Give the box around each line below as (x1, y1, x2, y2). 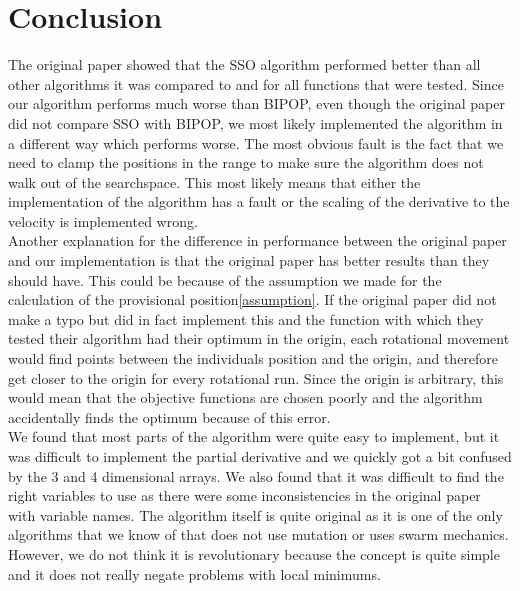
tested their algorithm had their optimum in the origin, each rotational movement (8, 328, 510, 349)
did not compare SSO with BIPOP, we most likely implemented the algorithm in (8, 112, 503, 133)
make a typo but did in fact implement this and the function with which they (8, 308, 484, 329)
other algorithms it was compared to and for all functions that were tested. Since (8, 73, 504, 94)
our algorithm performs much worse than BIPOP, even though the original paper (8, 93, 505, 114)
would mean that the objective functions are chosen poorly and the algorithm (8, 387, 483, 408)
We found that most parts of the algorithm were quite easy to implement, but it (8, 426, 500, 447)
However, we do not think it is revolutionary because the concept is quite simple (8, 543, 500, 564)
